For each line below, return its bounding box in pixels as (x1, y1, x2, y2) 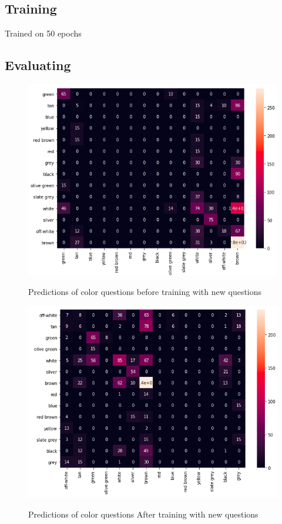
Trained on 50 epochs (5, 27, 82, 39)
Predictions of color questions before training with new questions (28, 286, 262, 298)
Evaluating (5, 56, 71, 74)
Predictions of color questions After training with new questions (28, 508, 258, 520)
